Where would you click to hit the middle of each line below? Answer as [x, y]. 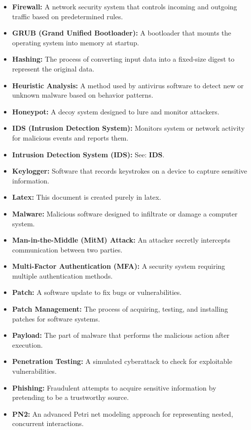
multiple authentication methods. [62, 275]
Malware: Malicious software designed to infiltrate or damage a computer [125, 213]
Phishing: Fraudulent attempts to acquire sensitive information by [114, 387]
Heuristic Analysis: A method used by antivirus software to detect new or [128, 85]
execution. [27, 344]
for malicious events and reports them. [70, 137]
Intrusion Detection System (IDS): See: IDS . [88, 154]
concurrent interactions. [48, 423]
